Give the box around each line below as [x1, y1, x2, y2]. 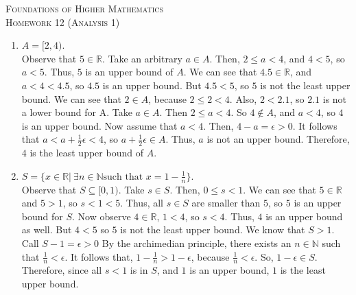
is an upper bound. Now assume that [21, 118, 178, 132]
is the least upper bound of [29, 145, 143, 160]
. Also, [229, 91, 257, 106]
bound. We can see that [21, 91, 121, 106]
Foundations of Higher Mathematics [5, 1, 164, 15]
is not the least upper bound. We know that [120, 222, 305, 237]
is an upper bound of [85, 64, 174, 79]
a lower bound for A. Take [21, 105, 132, 119]
